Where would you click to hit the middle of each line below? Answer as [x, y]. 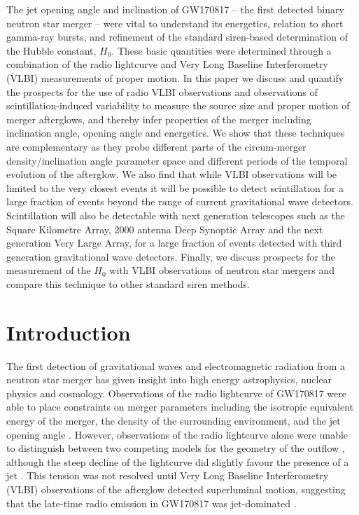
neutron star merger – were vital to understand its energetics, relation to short [175, 23]
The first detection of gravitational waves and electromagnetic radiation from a [176, 365]
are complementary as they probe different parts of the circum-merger [156, 146]
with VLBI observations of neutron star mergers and [222, 270]
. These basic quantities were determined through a [221, 50]
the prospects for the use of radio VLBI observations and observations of [162, 91]
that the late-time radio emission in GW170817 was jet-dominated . [152, 503]
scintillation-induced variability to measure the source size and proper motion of [178, 105]
